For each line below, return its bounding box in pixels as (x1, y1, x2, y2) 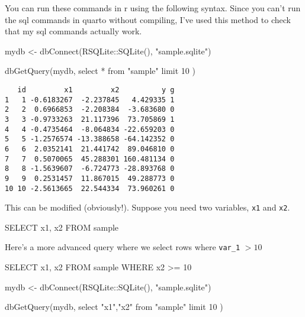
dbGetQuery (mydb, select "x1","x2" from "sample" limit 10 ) (5, 300, 223, 313)
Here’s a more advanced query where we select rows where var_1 (5, 241, 240, 253)
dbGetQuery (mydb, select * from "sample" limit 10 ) (5, 64, 195, 77)
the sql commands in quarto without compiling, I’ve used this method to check (5, 13, 291, 25)
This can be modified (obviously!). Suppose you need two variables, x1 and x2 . (5, 201, 290, 214)
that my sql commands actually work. (5, 25, 142, 37)
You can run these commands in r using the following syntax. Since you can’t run (5, 2, 301, 14)
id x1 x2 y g (17, 85, 175, 94)
